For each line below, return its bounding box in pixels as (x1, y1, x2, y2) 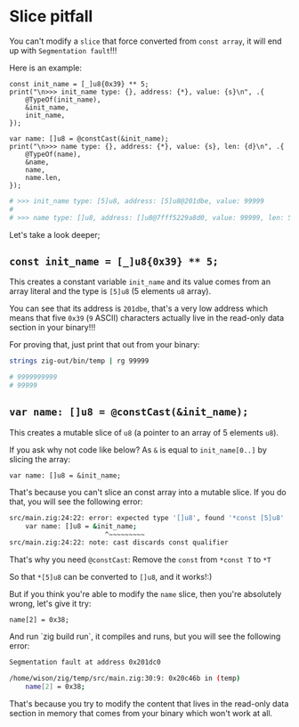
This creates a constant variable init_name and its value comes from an (9, 276, 271, 287)
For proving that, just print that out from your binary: (9, 339, 200, 350)
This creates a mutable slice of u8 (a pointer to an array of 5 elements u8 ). (9, 427, 279, 437)
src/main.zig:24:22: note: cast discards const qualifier (9, 538, 229, 547)
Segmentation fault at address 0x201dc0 (9, 658, 162, 667)
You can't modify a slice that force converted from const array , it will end (9, 36, 282, 46)
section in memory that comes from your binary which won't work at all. (9, 707, 273, 718)
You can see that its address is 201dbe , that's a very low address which (9, 303, 269, 314)
